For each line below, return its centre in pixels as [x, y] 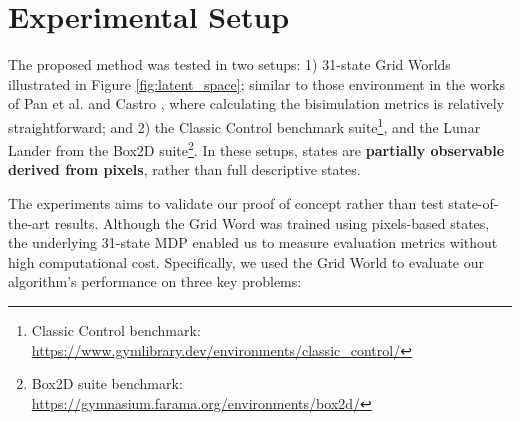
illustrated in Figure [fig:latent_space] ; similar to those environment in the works [257, 83]
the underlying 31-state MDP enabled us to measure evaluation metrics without [253, 242]
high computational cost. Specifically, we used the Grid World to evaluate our [246, 261]
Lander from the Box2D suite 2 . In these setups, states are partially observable [256, 148]
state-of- [473, 203]
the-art [29, 222]
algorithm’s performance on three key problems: [155, 281]
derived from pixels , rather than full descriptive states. [184, 169]
